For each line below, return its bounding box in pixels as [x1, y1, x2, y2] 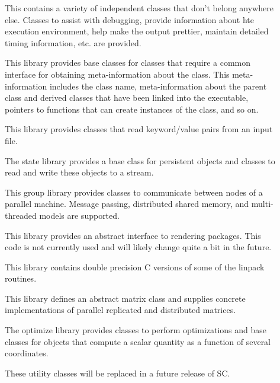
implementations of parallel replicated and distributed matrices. [5, 304, 236, 316]
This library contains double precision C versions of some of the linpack [5, 260, 265, 273]
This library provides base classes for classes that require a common [5, 56, 251, 69]
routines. [5, 272, 37, 285]
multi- [251, 197, 273, 210]
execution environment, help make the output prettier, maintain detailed [5, 25, 269, 37]
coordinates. [5, 347, 49, 359]
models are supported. [39, 209, 120, 221]
